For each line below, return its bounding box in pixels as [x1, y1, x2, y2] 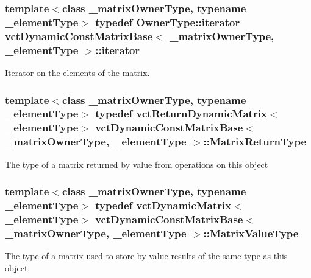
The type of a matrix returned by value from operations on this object [5, 158, 268, 170]
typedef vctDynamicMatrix [95, 198, 232, 212]
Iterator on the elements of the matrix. [5, 66, 150, 78]
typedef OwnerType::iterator [95, 14, 240, 29]
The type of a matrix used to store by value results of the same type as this [5, 249, 288, 262]
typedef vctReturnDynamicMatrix [95, 106, 267, 121]
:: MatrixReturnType [203, 134, 307, 149]
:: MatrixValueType [203, 225, 299, 240]
